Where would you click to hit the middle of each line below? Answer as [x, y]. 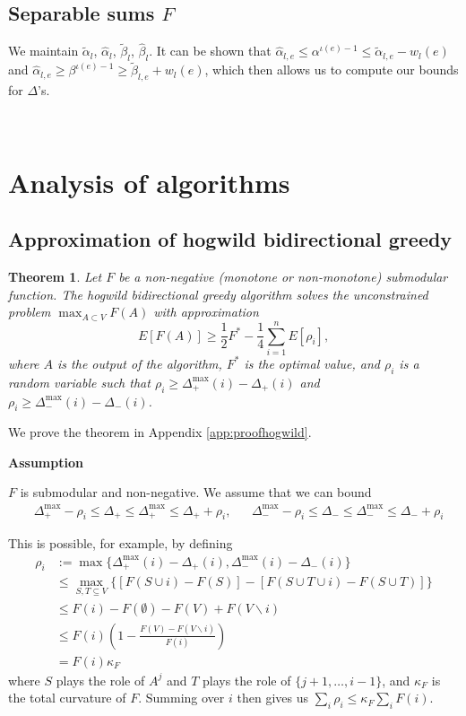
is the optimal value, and [312, 363]
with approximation [206, 312]
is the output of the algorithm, [140, 363]
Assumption [46, 462]
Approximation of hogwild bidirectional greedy [230, 239]
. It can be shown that [210, 51]
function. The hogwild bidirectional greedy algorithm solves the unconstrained [218, 294]
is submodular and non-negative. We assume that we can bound [196, 492]
